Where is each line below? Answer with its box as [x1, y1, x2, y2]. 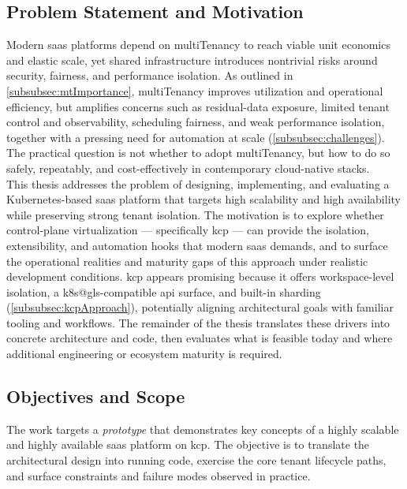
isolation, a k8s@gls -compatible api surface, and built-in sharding [6, 283, 321, 300]
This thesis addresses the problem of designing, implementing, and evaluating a [6, 175, 390, 192]
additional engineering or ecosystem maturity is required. [6, 345, 282, 362]
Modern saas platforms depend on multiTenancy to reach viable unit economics [6, 36, 390, 53]
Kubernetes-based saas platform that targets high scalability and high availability [6, 191, 401, 207]
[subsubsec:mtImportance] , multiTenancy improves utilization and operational [6, 82, 383, 99]
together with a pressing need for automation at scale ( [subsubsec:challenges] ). [6, 129, 385, 145]
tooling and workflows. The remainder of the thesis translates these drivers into [6, 314, 390, 330]
